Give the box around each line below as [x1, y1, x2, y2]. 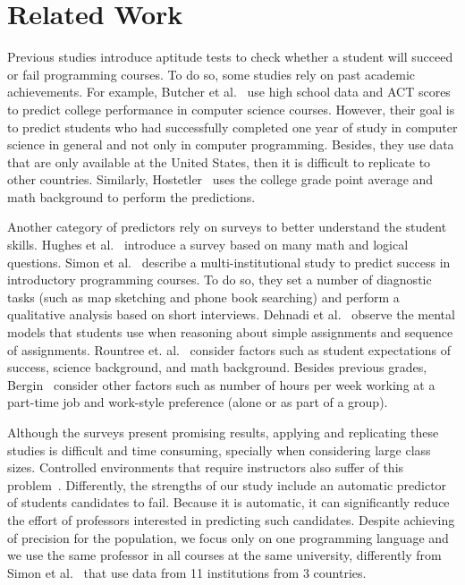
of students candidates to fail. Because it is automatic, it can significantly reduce [7, 493, 450, 512]
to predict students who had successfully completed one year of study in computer [7, 117, 458, 136]
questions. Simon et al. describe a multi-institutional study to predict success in [7, 252, 451, 271]
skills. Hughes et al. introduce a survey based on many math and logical [7, 235, 409, 254]
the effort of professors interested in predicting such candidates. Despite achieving [7, 510, 455, 529]
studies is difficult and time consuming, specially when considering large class [7, 440, 431, 459]
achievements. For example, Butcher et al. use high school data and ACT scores [7, 82, 451, 101]
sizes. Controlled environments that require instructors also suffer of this [7, 458, 404, 477]
